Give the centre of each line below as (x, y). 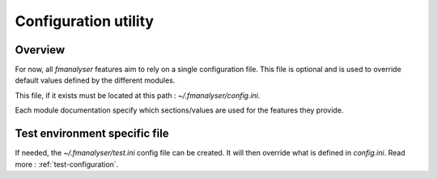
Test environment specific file (92, 134)
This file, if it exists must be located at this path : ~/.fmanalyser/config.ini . (138, 95)
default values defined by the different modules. (95, 80)
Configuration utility (84, 21)
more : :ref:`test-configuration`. (67, 164)
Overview (40, 50)
